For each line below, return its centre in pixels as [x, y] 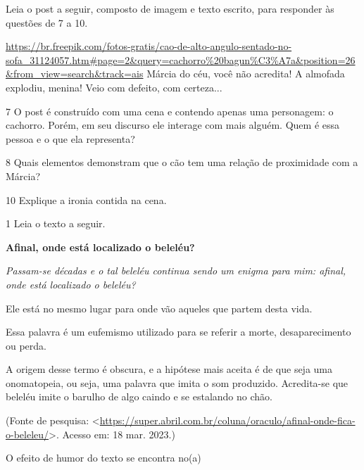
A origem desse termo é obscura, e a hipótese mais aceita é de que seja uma [169, 369]
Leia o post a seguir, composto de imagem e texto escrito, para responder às [170, 8]
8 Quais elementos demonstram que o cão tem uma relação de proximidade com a [182, 162]
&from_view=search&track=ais [75, 74]
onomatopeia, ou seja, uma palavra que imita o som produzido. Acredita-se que [177, 382]
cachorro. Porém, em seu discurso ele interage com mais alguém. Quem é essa [173, 125]
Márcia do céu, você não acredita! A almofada [246, 74]
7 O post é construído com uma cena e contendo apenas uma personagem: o [170, 111]
